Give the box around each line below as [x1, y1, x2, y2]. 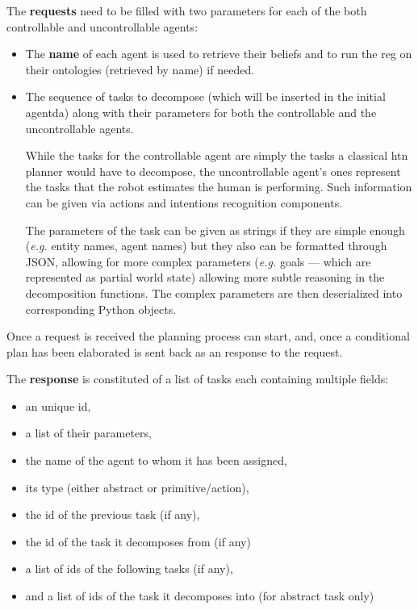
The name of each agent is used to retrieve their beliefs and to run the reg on [25, 45, 412, 62]
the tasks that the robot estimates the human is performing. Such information [25, 178, 412, 195]
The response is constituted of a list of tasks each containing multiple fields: [6, 370, 389, 387]
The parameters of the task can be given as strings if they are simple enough [25, 221, 405, 238]
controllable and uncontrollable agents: [6, 18, 199, 35]
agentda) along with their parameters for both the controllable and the [25, 103, 377, 120]
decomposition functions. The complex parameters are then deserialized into [25, 284, 403, 301]
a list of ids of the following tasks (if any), [25, 560, 233, 577]
